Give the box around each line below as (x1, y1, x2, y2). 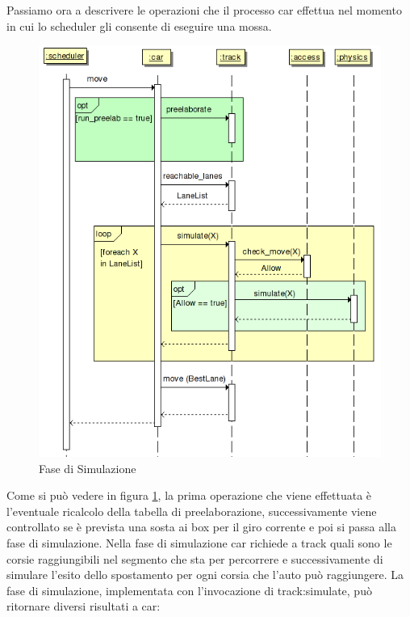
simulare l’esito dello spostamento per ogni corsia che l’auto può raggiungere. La (6, 566, 404, 583)
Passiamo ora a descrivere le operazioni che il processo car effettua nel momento (6, 2, 402, 18)
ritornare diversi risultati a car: (6, 598, 161, 615)
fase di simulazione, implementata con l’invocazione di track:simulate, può (6, 581, 372, 598)
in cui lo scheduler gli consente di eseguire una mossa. (6, 17, 272, 34)
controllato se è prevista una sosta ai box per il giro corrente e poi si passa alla (6, 518, 396, 535)
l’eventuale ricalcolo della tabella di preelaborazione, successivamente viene (6, 502, 377, 519)
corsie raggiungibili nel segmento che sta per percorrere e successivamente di (6, 550, 383, 567)
